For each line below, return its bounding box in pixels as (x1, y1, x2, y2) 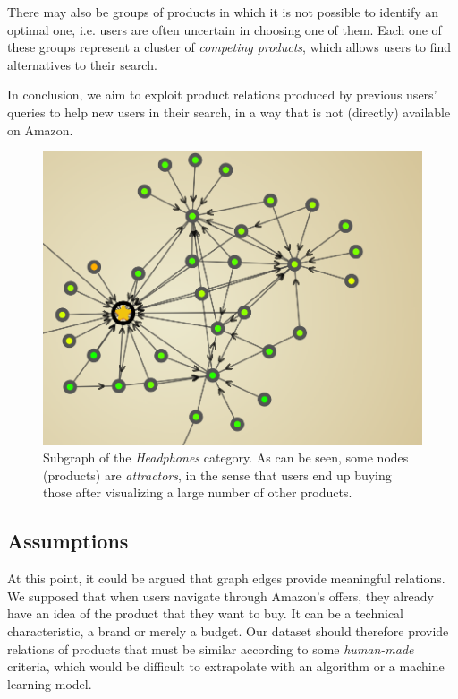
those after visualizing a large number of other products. (43, 483, 352, 502)
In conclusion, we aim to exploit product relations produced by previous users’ (7, 85, 437, 104)
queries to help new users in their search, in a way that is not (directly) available (7, 102, 451, 121)
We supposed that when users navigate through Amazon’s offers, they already (7, 586, 435, 605)
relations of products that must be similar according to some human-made (7, 639, 414, 658)
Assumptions (7, 527, 129, 555)
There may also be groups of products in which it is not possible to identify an (7, 3, 439, 21)
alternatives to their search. (7, 55, 157, 73)
